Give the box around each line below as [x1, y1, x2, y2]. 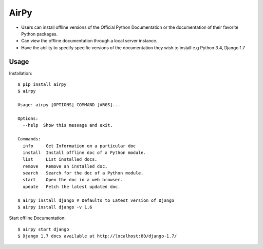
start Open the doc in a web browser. [22, 177, 123, 183]
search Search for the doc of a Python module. [22, 171, 144, 176]
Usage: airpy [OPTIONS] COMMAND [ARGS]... [18, 102, 121, 108]
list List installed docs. [22, 156, 97, 162]
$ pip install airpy [18, 82, 67, 87]
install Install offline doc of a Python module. [22, 150, 146, 155]
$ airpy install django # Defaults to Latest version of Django [18, 197, 175, 203]
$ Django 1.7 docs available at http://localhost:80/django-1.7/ [18, 233, 177, 239]
